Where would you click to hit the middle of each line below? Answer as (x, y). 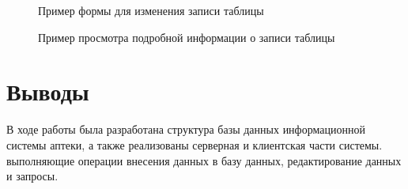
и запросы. (32, 176)
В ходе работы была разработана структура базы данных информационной (186, 129)
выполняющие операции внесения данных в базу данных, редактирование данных (204, 160)
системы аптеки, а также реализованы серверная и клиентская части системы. (195, 144)
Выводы (48, 91)
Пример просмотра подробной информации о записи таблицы (187, 37)
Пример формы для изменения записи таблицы (151, 10)
